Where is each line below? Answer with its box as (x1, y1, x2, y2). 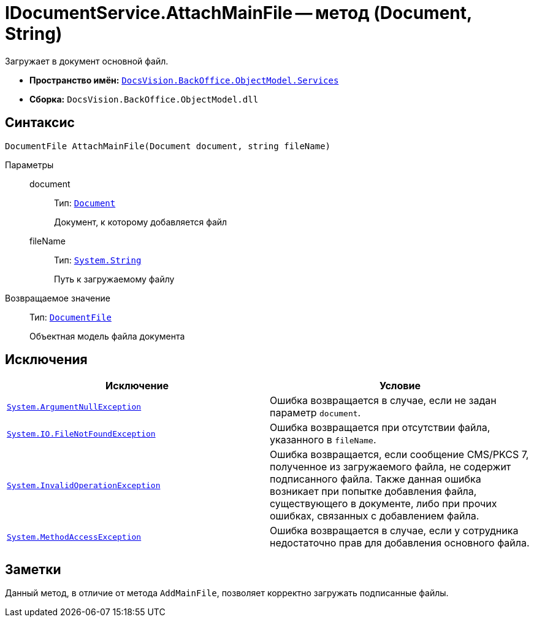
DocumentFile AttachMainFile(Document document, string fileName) (5, 141, 331, 151)
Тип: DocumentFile (29, 311, 112, 322)
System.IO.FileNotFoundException (7, 429, 156, 438)
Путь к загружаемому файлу (54, 273, 175, 284)
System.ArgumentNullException (7, 402, 142, 411)
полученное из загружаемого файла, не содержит (270, 461, 511, 473)
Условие (380, 379, 421, 392)
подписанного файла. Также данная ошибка (270, 473, 481, 486)
